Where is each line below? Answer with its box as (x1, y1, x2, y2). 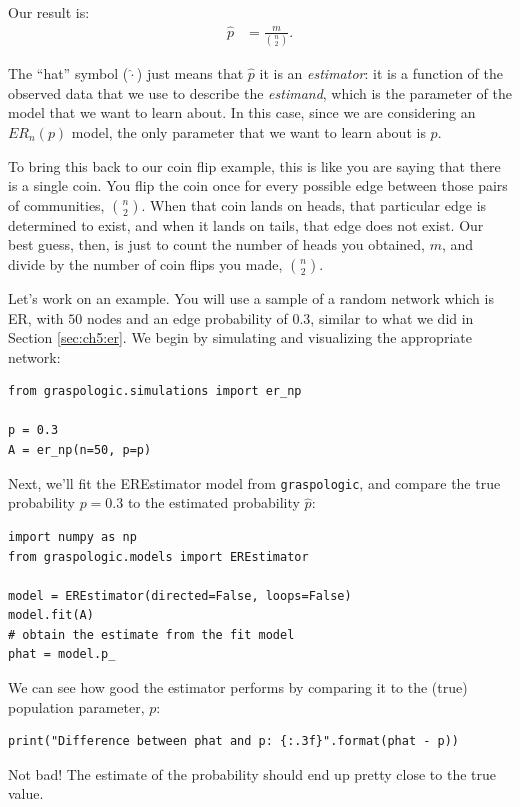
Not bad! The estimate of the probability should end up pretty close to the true (8, 763, 497, 784)
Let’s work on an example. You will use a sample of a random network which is (8, 287, 494, 308)
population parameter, (8, 696, 145, 717)
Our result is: (8, 2, 90, 22)
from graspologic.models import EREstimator (8, 549, 309, 564)
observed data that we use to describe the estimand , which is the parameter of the (8, 82, 512, 103)
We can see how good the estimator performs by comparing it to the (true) (8, 677, 468, 698)
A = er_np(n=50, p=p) (8, 443, 152, 458)
